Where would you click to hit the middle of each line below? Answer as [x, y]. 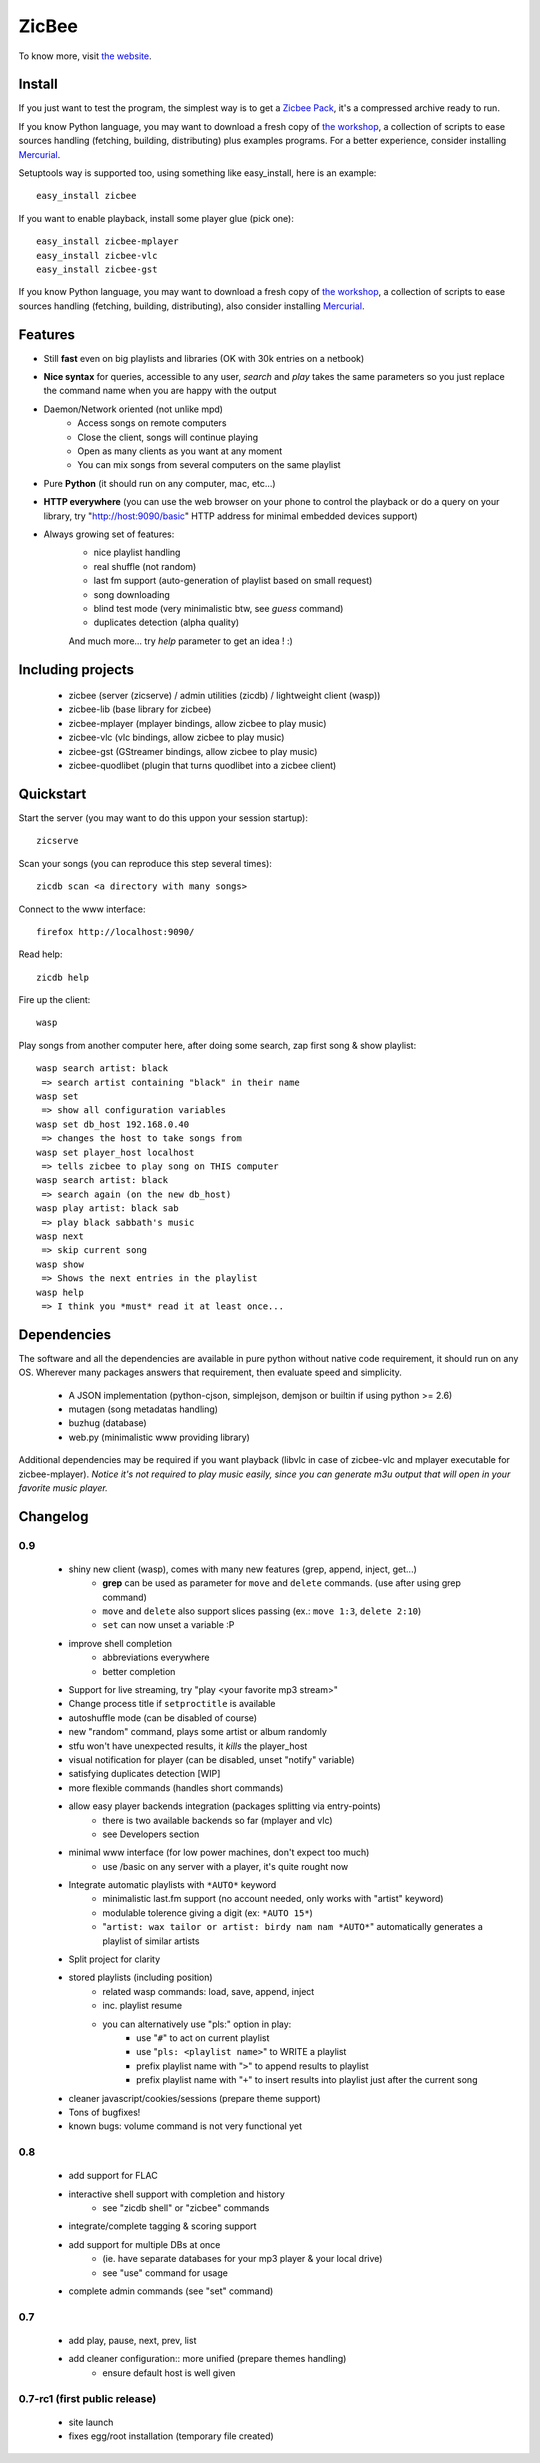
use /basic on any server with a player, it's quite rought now [225, 1866]
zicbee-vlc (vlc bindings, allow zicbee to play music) [176, 737]
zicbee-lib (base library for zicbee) [140, 709]
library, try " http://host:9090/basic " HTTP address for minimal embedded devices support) [231, 516]
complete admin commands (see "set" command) [171, 2291]
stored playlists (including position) [141, 1977]
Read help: [40, 954]
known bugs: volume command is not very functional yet [185, 2126]
